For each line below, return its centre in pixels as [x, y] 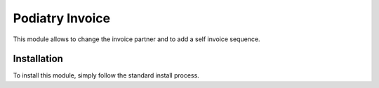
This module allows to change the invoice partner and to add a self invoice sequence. [137, 39]
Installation [38, 59]
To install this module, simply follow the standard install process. [106, 75]
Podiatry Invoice [62, 18]
